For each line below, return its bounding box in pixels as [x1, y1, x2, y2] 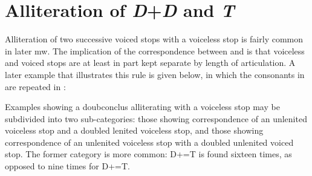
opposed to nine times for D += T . [5, 160, 130, 172]
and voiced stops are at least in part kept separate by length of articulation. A [5, 56, 296, 69]
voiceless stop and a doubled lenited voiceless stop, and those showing [5, 124, 264, 137]
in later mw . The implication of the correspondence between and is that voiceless [5, 44, 305, 57]
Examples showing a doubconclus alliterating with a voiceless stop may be [5, 100, 280, 113]
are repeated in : [5, 80, 66, 93]
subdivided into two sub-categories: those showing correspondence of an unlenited [5, 112, 307, 125]
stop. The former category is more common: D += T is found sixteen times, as [5, 148, 292, 160]
